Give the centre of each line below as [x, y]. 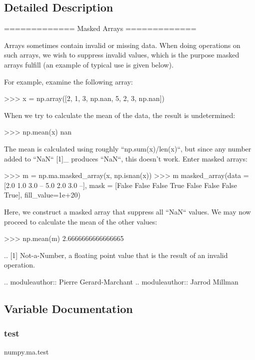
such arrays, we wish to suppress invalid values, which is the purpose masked [122, 55]
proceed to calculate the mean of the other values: [81, 221]
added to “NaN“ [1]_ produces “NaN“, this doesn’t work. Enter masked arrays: [126, 158]
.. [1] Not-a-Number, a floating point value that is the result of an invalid [116, 255]
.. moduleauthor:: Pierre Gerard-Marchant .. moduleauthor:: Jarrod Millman [121, 281]
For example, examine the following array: [68, 81]
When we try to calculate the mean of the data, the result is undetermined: [120, 115]
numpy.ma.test [26, 352]
